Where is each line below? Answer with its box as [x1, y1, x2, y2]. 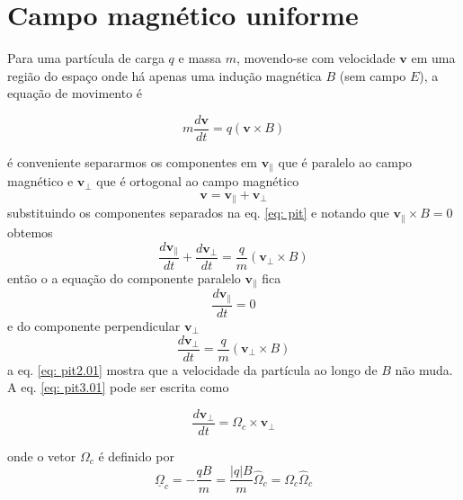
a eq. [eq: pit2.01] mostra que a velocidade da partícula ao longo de [7, 360, 378, 379]
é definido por [98, 446, 174, 465]
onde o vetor [7, 446, 76, 465]
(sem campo [339, 66, 406, 85]
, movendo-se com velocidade [236, 49, 396, 67]
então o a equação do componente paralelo [7, 269, 241, 287]
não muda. [395, 360, 453, 379]
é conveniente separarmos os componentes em [7, 152, 257, 171]
